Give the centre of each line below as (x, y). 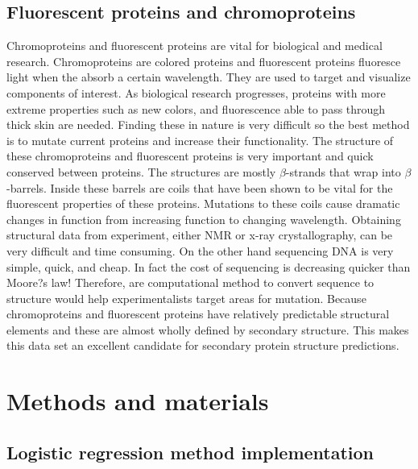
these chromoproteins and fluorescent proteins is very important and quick (190, 156)
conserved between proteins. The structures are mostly (141, 171)
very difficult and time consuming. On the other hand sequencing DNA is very (200, 250)
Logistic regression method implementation (190, 452)
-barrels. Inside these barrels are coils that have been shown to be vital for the (200, 187)
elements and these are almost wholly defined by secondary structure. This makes (208, 329)
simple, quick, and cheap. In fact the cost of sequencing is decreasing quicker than (209, 266)
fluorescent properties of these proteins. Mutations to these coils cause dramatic (203, 203)
